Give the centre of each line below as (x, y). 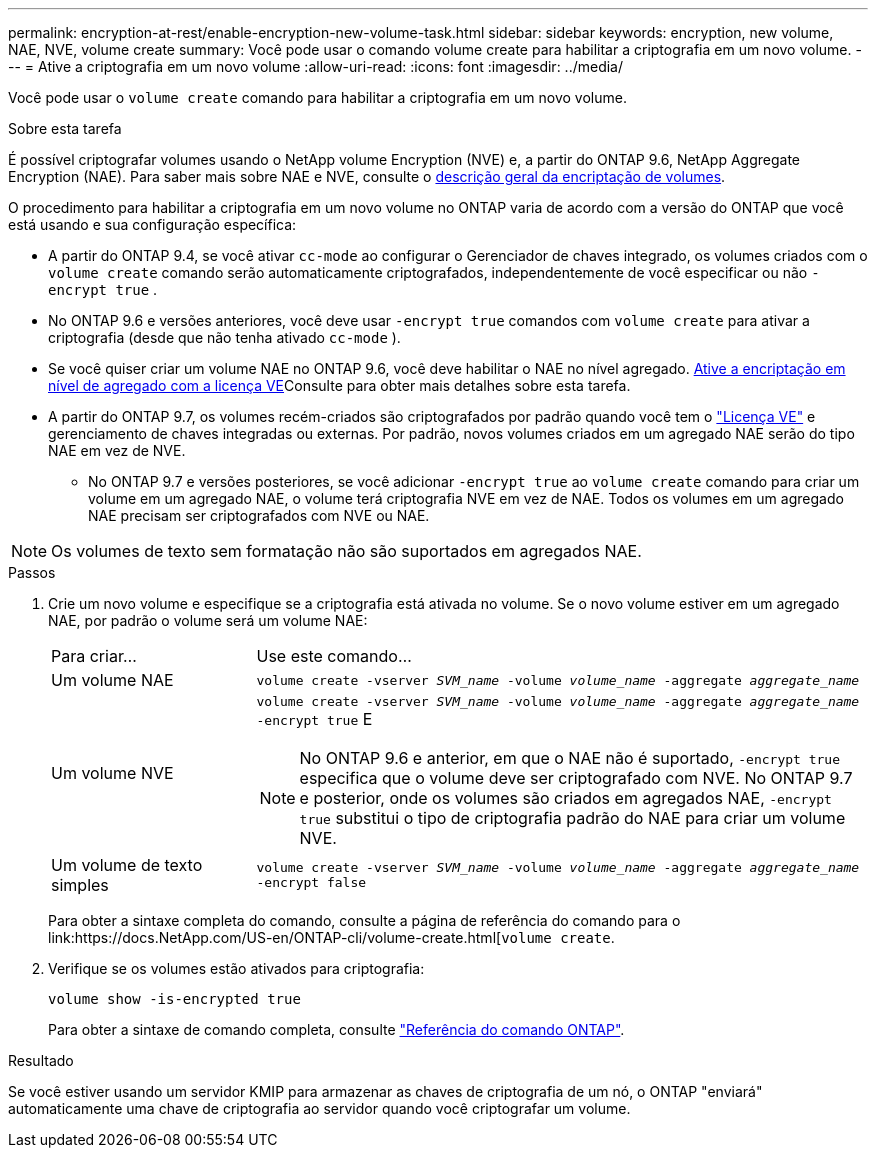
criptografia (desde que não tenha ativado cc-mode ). (224, 337)
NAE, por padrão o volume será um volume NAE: (208, 620)
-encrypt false (311, 882)
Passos (32, 572)
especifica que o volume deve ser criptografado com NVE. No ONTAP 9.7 (576, 778)
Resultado (41, 1060)
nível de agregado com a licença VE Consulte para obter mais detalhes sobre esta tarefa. (339, 385)
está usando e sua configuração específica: (152, 224)
